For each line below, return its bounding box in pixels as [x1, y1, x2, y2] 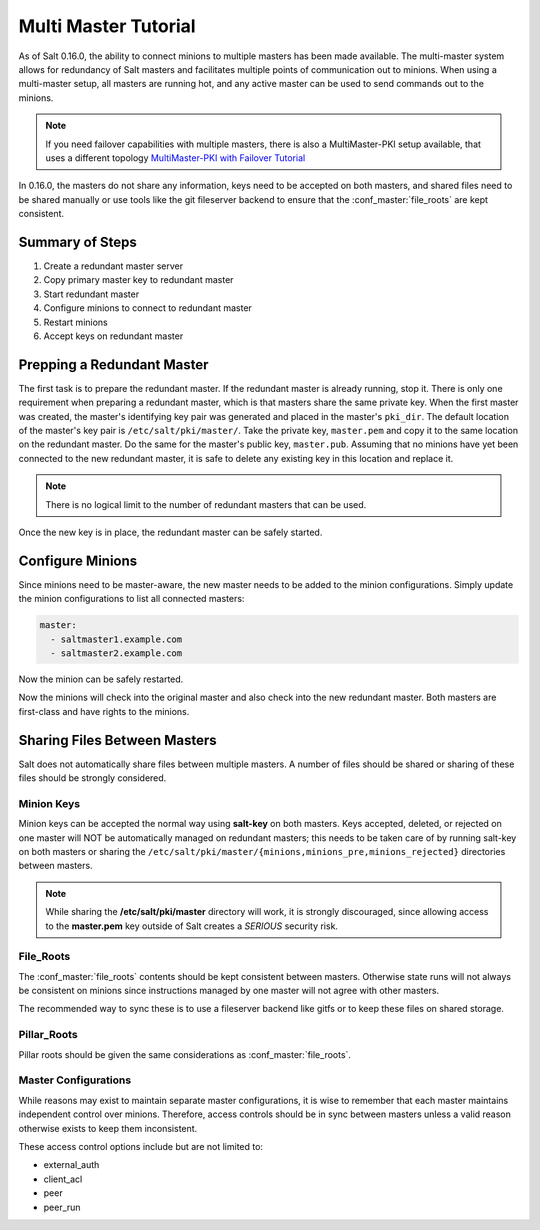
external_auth [43, 1159, 100, 1171]
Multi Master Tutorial [18, 15, 196, 37]
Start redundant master [43, 288, 140, 300]
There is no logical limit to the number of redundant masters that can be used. [45, 498, 367, 510]
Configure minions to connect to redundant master [43, 302, 252, 314]
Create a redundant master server [43, 260, 184, 272]
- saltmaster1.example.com [50, 633, 183, 645]
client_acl [43, 1173, 83, 1185]
